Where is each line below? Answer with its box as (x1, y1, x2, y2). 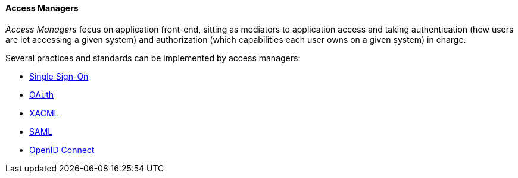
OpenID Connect (29, 144, 95, 155)
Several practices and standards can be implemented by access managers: (5, 52, 301, 63)
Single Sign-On (29, 71, 89, 81)
